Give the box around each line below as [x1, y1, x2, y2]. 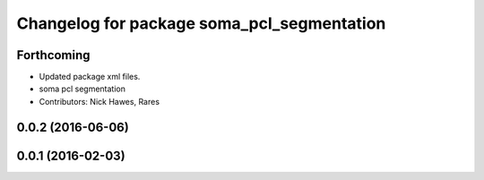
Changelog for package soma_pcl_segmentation [16, 13, 386, 33]
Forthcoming [16, 47, 91, 63]
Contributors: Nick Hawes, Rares [39, 96, 160, 107]
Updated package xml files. [39, 72, 141, 82]
